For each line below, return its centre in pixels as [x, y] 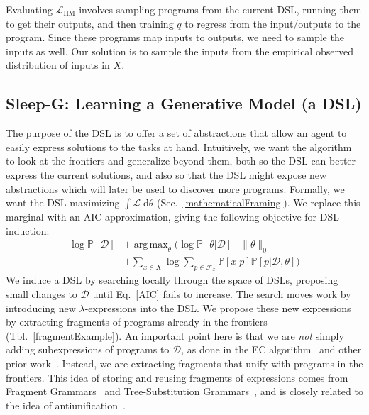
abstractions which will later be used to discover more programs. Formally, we [175, 188]
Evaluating [29, 9]
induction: [28, 230]
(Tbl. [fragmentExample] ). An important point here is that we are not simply [175, 335]
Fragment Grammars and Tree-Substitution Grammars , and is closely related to [184, 391]
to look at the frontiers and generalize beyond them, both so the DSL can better [181, 161]
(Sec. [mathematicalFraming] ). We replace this [258, 203]
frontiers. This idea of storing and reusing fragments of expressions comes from [177, 377]
